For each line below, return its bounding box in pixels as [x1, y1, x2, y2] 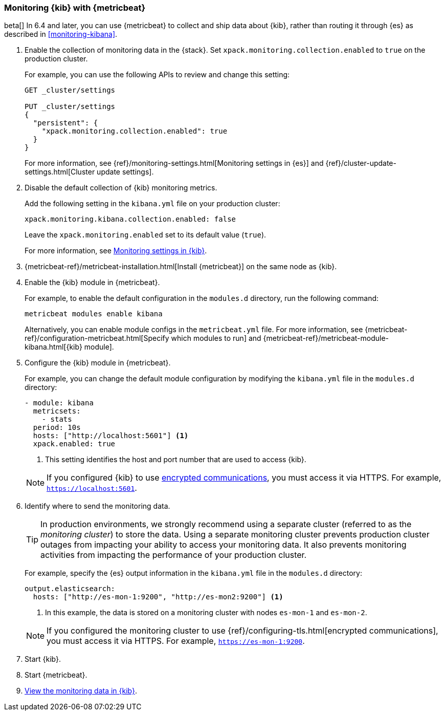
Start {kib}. [25, 655, 61, 664]
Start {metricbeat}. [25, 670, 87, 680]
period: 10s [33, 423, 81, 432]
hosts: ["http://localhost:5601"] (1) [33, 431, 189, 440]
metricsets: [33, 407, 81, 416]
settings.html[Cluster [25, 167, 95, 177]
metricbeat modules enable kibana [25, 310, 163, 318]
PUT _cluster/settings [25, 102, 116, 111]
